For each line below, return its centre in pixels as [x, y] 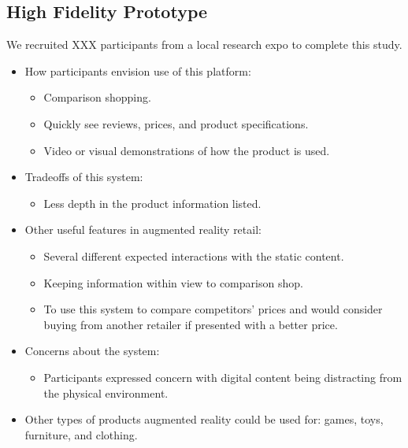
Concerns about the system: [92, 351]
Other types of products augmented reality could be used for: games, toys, [204, 419]
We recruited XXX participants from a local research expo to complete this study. [204, 44]
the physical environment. [106, 392]
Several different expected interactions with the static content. [194, 255]
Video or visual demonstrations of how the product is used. [187, 150]
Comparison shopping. [97, 97]
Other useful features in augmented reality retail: [143, 230]
